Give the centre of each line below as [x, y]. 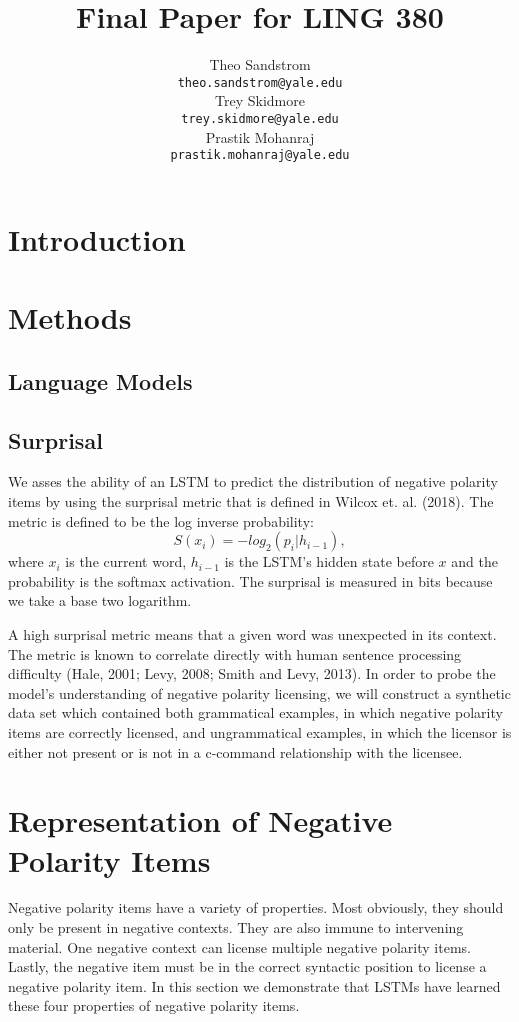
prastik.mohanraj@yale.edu [260, 155]
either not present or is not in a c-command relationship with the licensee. [235, 751]
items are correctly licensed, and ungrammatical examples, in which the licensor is [260, 731]
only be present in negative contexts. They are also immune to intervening [236, 927]
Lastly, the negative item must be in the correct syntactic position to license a [247, 966]
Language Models [100, 380]
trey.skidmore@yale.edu [260, 118]
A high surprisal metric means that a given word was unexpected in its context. [252, 633]
